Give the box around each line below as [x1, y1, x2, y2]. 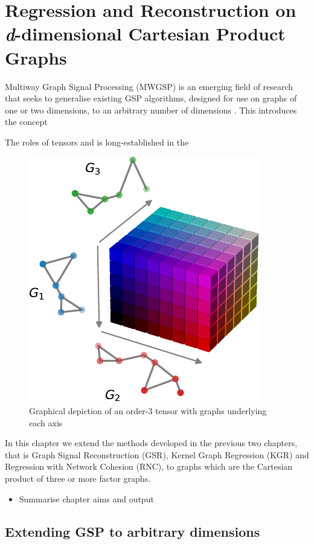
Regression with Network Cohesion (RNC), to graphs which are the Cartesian [5, 460, 293, 473]
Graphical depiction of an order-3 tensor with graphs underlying [29, 405, 267, 417]
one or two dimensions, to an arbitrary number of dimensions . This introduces [5, 103, 297, 116]
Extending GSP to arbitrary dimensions [5, 522, 260, 540]
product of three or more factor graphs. [5, 472, 151, 485]
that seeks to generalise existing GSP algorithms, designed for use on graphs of [5, 92, 297, 104]
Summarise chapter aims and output [19, 492, 154, 505]
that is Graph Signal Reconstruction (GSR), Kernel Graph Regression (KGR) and [5, 448, 309, 461]
